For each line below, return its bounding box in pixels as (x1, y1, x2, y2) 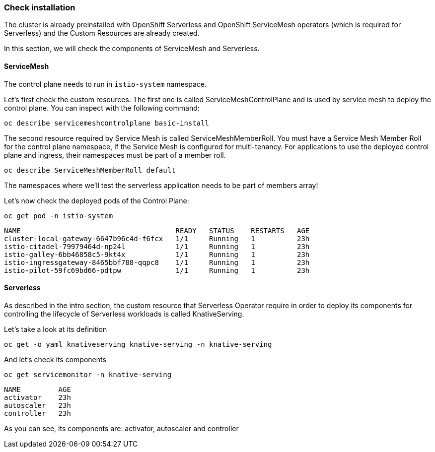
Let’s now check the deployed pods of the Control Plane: (4, 196, 189, 205)
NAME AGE (4, 385, 71, 393)
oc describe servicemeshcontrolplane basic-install (4, 119, 210, 127)
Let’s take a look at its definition (4, 324, 107, 333)
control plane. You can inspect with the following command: (4, 103, 200, 112)
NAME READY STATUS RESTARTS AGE (4, 226, 310, 235)
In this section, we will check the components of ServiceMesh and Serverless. (4, 44, 260, 53)
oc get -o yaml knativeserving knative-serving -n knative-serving (4, 340, 272, 348)
